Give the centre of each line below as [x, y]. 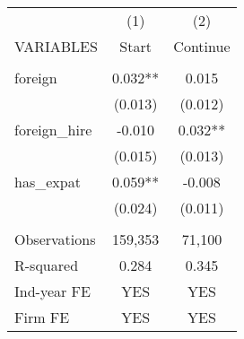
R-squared [47, 265]
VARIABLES [56, 46]
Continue [202, 46]
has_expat [48, 182]
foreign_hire [53, 130]
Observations [55, 239]
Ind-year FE [52, 291]
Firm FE [42, 317]
